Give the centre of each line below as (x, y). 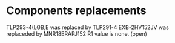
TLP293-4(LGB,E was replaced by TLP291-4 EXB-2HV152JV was (88, 27)
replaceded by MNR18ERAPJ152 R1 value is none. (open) (77, 33)
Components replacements (76, 11)
